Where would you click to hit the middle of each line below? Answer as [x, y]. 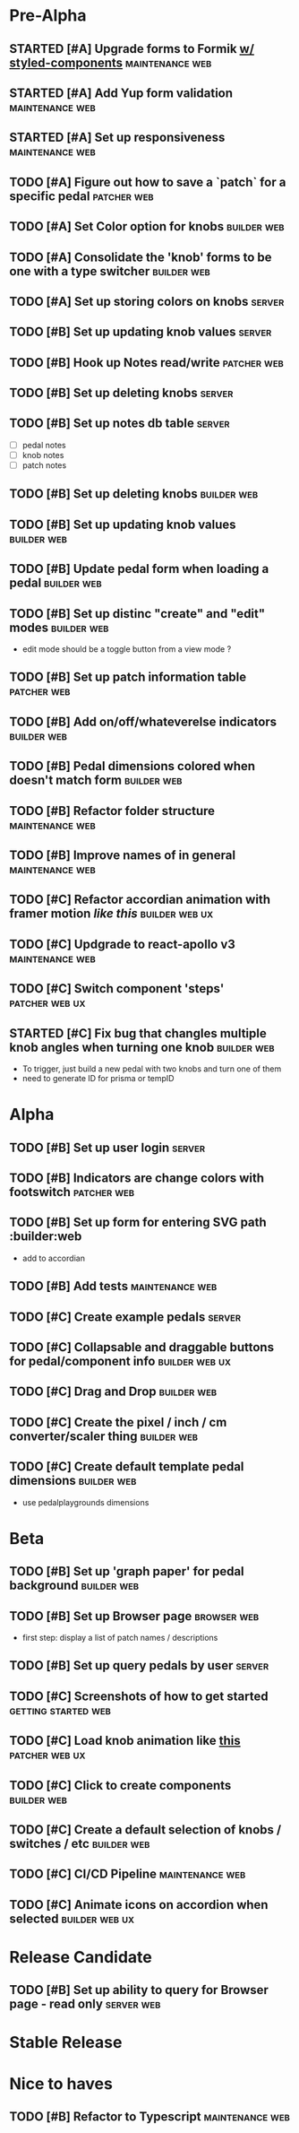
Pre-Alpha [48, 16]
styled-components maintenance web [111, 62]
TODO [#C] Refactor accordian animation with [140, 900]
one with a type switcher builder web [110, 271]
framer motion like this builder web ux [111, 914]
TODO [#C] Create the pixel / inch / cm [118, 1422]
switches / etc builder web [80, 1843]
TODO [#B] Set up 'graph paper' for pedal [127, 1571]
